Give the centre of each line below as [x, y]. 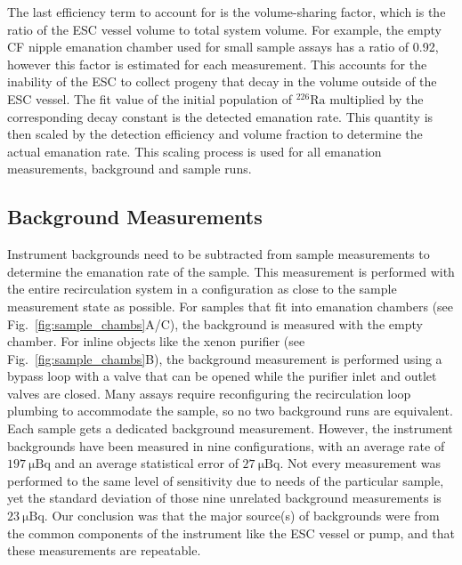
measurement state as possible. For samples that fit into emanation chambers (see [231, 306]
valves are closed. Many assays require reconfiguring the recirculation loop [209, 393]
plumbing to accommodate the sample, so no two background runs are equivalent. [230, 411]
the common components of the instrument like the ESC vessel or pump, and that [231, 533]
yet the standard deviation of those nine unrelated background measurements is [224, 498]
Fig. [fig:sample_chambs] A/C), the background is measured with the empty [215, 323]
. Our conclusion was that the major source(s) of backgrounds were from [242, 516]
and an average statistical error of [146, 463]
